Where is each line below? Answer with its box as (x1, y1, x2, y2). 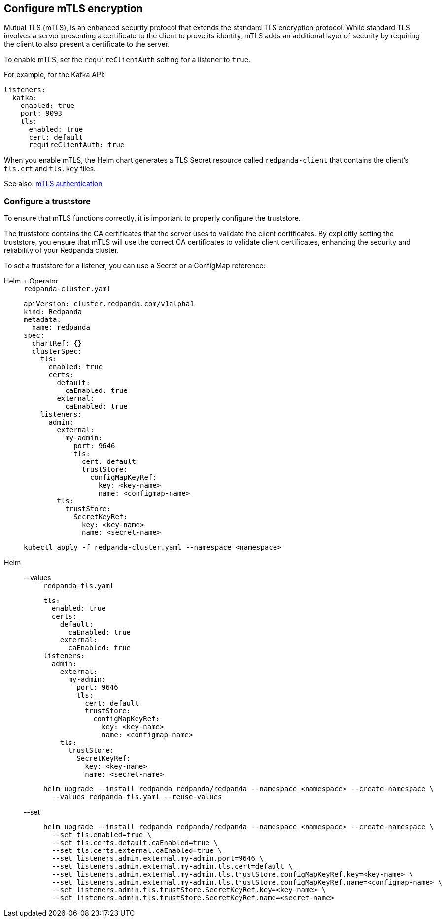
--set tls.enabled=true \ (51, 831, 152, 839)
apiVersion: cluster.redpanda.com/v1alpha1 (24, 300, 194, 308)
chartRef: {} (32, 339, 82, 348)
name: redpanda (32, 323, 90, 332)
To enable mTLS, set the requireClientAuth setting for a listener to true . (4, 55, 251, 64)
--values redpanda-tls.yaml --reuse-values (51, 793, 222, 801)
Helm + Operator (4, 277, 59, 285)
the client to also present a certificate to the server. (4, 40, 170, 49)
